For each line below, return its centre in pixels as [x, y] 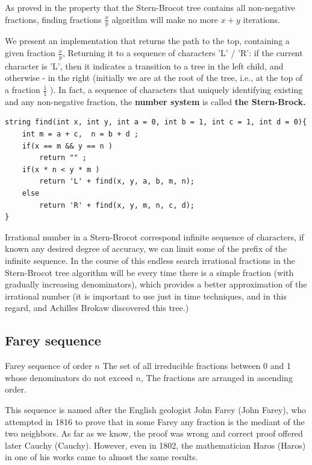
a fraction [23, 90]
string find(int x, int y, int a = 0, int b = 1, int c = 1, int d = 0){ [156, 122]
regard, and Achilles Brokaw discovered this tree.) [97, 308]
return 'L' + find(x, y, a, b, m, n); [117, 181]
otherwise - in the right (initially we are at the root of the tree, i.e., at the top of [154, 78]
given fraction [30, 53]
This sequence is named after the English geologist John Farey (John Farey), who [156, 409]
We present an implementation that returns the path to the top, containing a [147, 41]
